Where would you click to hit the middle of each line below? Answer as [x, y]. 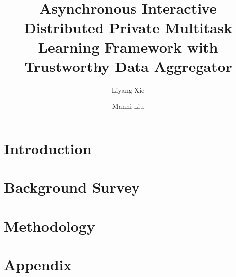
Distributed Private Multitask [128, 27]
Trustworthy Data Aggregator [128, 66]
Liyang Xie [128, 89]
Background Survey [72, 187]
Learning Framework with [128, 47]
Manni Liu [128, 106]
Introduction [48, 148]
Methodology [50, 225]
